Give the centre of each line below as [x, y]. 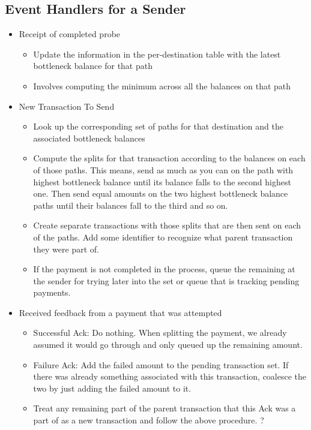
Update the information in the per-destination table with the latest [157, 54]
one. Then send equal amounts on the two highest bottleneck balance [161, 193]
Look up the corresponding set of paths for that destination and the [158, 126]
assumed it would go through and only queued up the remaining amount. [168, 345]
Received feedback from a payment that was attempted [120, 312]
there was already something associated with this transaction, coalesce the [170, 376]
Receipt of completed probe [70, 34]
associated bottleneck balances [89, 138]
